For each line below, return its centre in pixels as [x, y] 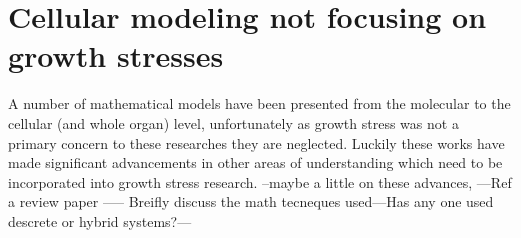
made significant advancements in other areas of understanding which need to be [255, 162]
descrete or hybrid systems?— [100, 220]
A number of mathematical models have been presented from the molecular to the [259, 103]
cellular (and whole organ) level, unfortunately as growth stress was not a [233, 122]
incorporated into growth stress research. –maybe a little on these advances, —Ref [260, 181]
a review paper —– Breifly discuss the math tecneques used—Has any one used [251, 201]
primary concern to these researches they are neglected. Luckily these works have [256, 142]
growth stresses [116, 55]
